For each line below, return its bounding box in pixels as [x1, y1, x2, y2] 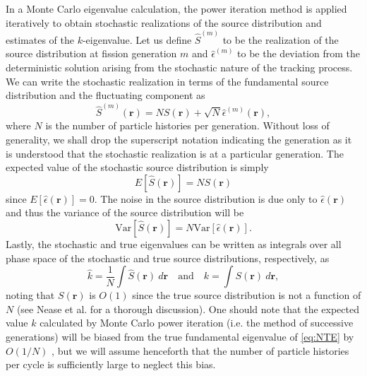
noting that [6, 288, 55, 302]
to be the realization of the [222, 32, 339, 47]
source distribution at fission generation [6, 46, 177, 61]
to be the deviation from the [237, 46, 360, 61]
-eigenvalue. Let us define [82, 32, 192, 47]
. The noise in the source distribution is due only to [94, 191, 318, 206]
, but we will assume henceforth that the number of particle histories [52, 343, 349, 358]
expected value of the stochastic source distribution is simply [6, 160, 269, 175]
